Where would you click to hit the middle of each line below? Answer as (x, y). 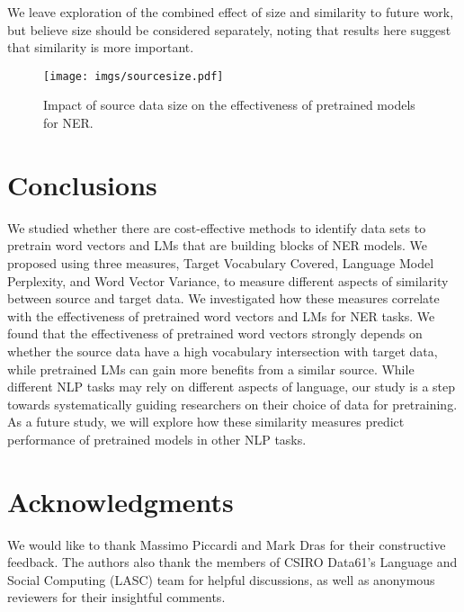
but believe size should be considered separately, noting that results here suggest (229, 29)
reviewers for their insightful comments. (116, 597)
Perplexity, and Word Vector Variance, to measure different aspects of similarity (228, 280)
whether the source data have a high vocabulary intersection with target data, (223, 351)
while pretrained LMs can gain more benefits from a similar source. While (211, 369)
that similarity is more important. (101, 47)
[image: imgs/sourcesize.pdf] (134, 76)
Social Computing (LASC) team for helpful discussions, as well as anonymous (221, 579)
